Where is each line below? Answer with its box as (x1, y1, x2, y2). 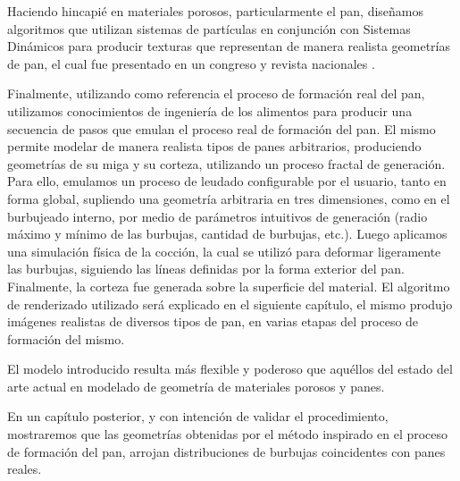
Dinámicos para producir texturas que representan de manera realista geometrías (7, 37, 450, 55)
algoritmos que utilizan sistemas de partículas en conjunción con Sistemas (7, 19, 411, 38)
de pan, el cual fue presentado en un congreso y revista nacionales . (7, 54, 375, 72)
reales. (7, 460, 42, 478)
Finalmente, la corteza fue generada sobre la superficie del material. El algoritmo (7, 276, 450, 295)
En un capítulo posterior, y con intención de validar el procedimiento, (7, 407, 389, 426)
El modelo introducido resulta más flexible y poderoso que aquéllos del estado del (7, 359, 453, 378)
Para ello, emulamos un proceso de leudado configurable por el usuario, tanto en (7, 172, 447, 190)
